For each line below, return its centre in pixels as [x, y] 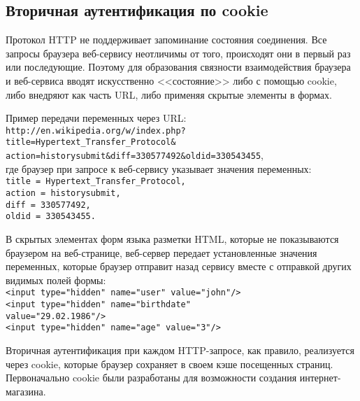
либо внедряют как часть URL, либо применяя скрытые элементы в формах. [169, 94]
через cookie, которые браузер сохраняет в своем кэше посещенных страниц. [170, 364]
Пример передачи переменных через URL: [96, 118]
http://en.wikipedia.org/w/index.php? [96, 131]
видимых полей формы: [56, 280]
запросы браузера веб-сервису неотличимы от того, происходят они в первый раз [178, 53]
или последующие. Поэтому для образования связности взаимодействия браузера [178, 67]
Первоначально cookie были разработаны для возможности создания [151, 378]
